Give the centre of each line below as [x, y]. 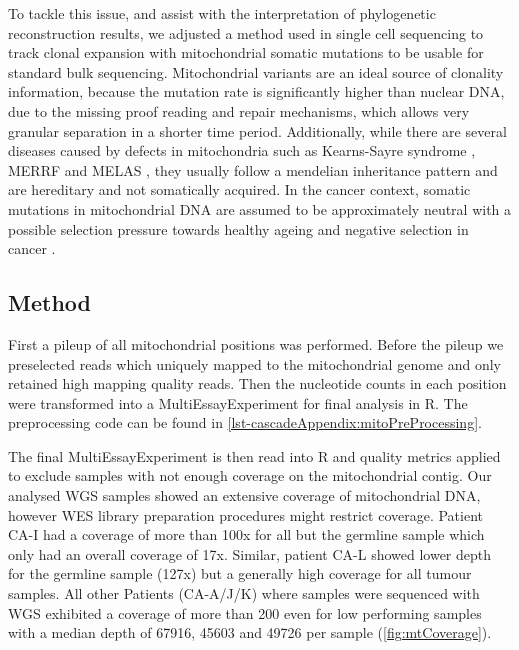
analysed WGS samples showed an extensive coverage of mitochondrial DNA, [244, 495]
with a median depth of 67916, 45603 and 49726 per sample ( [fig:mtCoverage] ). [250, 632]
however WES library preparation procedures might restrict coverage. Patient [246, 514]
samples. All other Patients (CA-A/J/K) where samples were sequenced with [244, 593]
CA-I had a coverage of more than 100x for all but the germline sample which [246, 534]
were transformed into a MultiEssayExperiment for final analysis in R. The [238, 402]
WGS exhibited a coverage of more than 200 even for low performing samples [245, 612]
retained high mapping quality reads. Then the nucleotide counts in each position [257, 383]
